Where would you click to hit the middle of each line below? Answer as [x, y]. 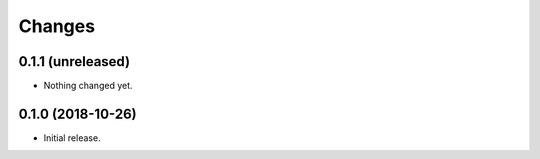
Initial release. [72, 137]
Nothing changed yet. [88, 86]
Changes [56, 26]
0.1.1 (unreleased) [74, 61]
